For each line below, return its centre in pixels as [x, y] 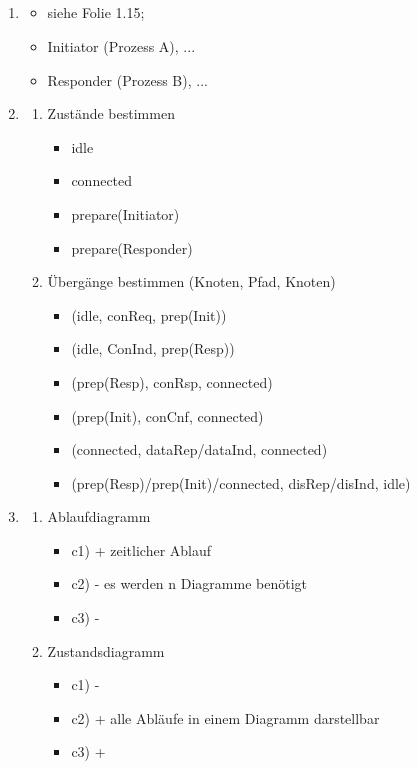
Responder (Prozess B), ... [127, 79]
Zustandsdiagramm [106, 650]
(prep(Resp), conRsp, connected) [172, 381]
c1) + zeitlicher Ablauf [141, 549]
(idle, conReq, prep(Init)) [149, 314]
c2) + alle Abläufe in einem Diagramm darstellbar [225, 717]
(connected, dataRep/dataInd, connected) [199, 449]
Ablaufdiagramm [99, 516]
